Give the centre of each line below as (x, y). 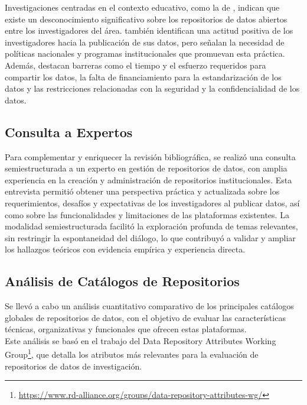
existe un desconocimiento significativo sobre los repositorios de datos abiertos (146, 19)
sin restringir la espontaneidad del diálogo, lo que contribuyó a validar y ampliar (150, 237)
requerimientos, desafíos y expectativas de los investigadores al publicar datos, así (152, 203)
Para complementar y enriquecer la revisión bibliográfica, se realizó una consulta (150, 156)
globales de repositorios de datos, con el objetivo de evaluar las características (145, 317)
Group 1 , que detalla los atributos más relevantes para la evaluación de (132, 354)
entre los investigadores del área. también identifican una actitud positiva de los (149, 30)
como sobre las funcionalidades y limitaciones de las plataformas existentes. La (147, 214)
